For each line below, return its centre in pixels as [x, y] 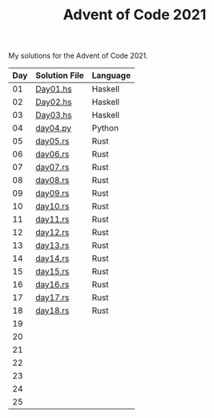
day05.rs [52, 141]
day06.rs [52, 154]
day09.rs [52, 193]
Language [111, 75]
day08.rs [52, 181]
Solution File [60, 75]
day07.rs [52, 168]
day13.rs [52, 246]
